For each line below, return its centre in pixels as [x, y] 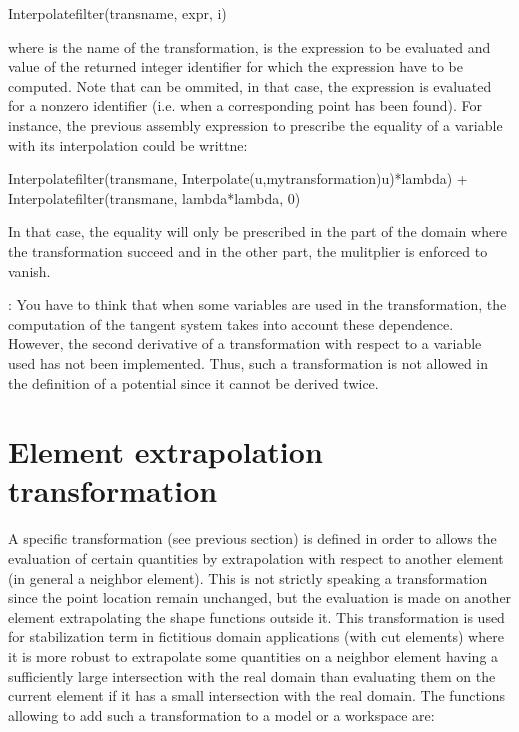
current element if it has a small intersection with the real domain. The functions [257, 695]
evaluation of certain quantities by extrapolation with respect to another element [256, 558]
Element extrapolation [165, 451]
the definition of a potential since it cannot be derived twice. [193, 382]
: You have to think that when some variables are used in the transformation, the [257, 304]
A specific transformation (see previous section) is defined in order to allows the [252, 538]
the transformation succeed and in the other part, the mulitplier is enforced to [248, 250]
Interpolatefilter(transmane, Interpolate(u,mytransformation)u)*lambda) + [238, 178]
